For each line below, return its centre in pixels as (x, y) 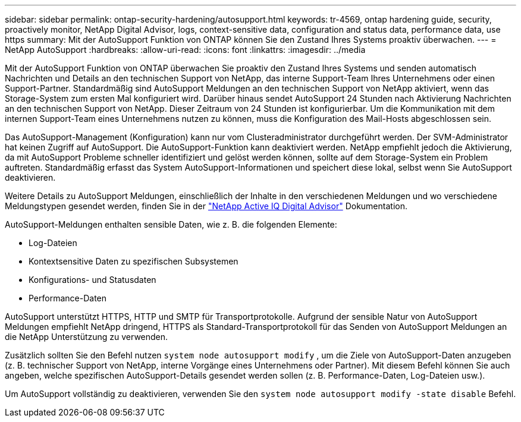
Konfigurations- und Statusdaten (92, 280)
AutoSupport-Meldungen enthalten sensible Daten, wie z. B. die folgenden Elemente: (171, 224)
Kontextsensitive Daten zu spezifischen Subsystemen (134, 261)
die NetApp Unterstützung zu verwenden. (87, 337)
